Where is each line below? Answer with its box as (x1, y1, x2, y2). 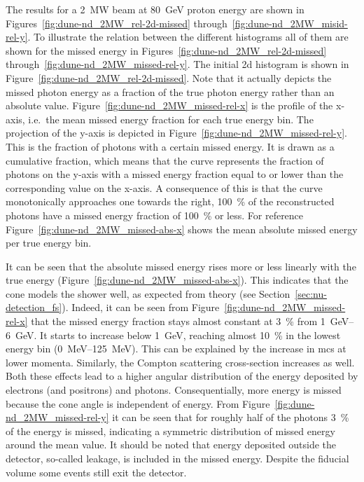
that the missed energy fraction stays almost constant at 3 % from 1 (31, 314, 325, 329)
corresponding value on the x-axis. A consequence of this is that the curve (6, 180, 323, 195)
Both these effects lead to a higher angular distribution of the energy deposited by (6, 369, 358, 383)
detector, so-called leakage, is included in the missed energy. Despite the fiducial (6, 451, 349, 465)
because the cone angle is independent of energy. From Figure (6, 396, 270, 411)
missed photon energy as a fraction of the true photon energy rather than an (6, 84, 335, 99)
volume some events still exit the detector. (6, 464, 187, 479)
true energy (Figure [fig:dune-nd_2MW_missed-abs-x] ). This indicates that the (6, 273, 349, 287)
